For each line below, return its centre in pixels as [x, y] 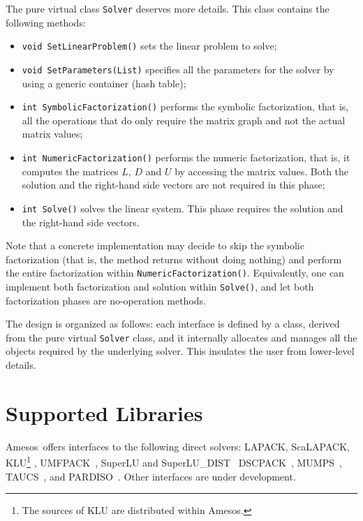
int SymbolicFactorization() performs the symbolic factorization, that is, [185, 107]
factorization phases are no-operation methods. [106, 300]
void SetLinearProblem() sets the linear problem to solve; [149, 46]
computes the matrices [70, 171]
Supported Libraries [104, 412]
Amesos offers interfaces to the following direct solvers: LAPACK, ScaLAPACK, [178, 446]
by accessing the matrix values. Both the [262, 171]
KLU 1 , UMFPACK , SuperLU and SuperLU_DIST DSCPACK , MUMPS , [174, 461]
